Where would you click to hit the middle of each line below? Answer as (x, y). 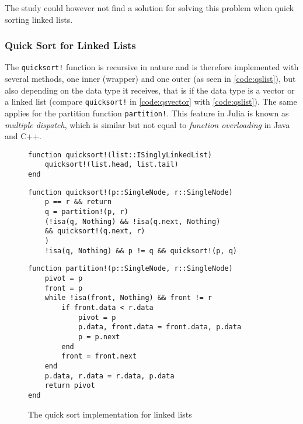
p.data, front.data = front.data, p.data (160, 327)
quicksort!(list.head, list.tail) (112, 165)
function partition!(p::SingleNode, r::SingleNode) (130, 269)
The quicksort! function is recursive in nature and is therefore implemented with (152, 67)
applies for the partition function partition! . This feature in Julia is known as (147, 113)
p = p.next (99, 337)
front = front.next (99, 356)
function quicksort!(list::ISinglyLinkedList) (120, 155)
